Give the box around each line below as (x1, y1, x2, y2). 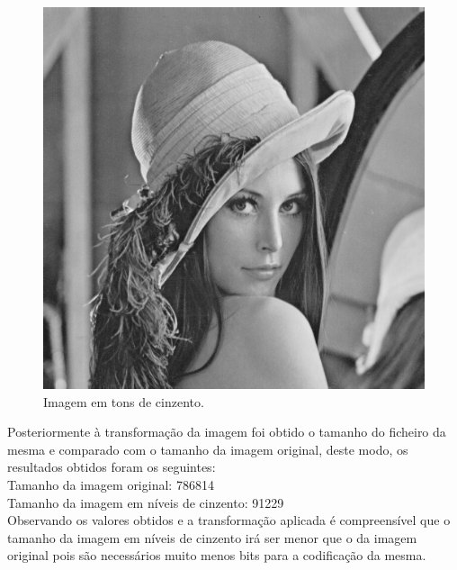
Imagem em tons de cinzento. (43, 392, 204, 411)
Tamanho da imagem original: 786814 (7, 475, 214, 493)
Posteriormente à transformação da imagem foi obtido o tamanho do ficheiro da (7, 422, 446, 441)
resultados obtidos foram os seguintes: (7, 457, 216, 476)
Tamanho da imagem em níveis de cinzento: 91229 (7, 493, 284, 511)
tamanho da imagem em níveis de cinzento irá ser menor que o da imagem (7, 528, 417, 547)
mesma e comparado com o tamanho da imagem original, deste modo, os (7, 439, 408, 458)
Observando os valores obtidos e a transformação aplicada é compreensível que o (7, 511, 451, 529)
